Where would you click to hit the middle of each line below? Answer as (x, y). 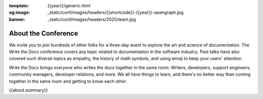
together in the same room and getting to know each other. (68, 81)
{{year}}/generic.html (69, 6)
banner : (17, 19)
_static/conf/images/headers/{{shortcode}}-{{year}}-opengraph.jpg (115, 13)
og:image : (19, 13)
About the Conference (44, 33)
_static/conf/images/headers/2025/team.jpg (92, 19)
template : (19, 6)
